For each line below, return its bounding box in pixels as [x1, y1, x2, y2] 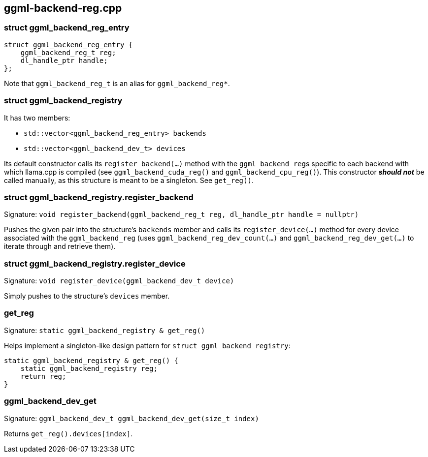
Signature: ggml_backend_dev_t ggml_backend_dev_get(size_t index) [4, 414, 259, 423]
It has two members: [4, 113, 70, 122]
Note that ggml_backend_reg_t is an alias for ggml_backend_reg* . [4, 79, 230, 88]
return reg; [20, 372, 66, 380]
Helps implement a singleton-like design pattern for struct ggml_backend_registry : [4, 341, 291, 350]
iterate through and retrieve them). [4, 242, 116, 251]
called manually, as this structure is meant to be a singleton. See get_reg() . [4, 176, 254, 184]
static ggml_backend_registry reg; [20, 364, 158, 372]
